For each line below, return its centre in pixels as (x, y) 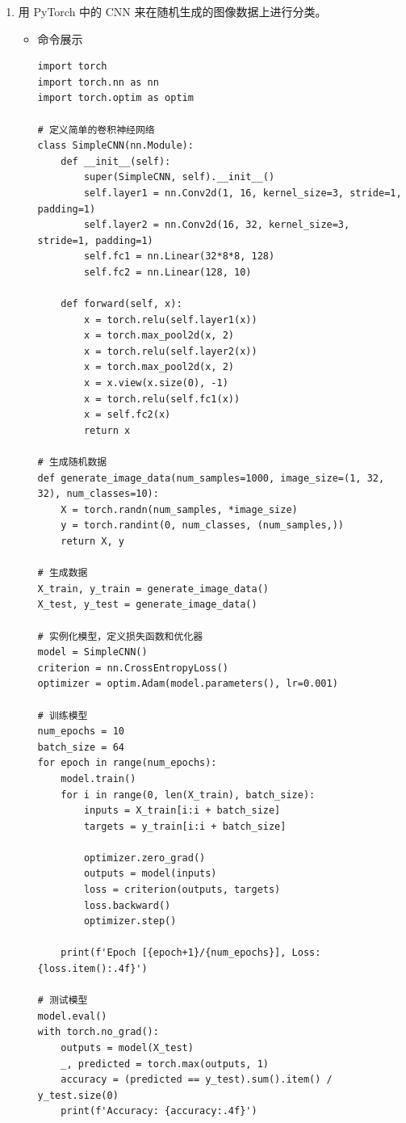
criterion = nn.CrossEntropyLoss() (133, 668)
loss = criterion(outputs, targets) (182, 890)
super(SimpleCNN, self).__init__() (179, 177)
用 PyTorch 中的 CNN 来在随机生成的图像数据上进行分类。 (172, 11)
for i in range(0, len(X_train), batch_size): (188, 795)
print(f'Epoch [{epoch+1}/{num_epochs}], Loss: (191, 953)
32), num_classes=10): (98, 494)
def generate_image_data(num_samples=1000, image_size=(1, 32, (211, 478)
